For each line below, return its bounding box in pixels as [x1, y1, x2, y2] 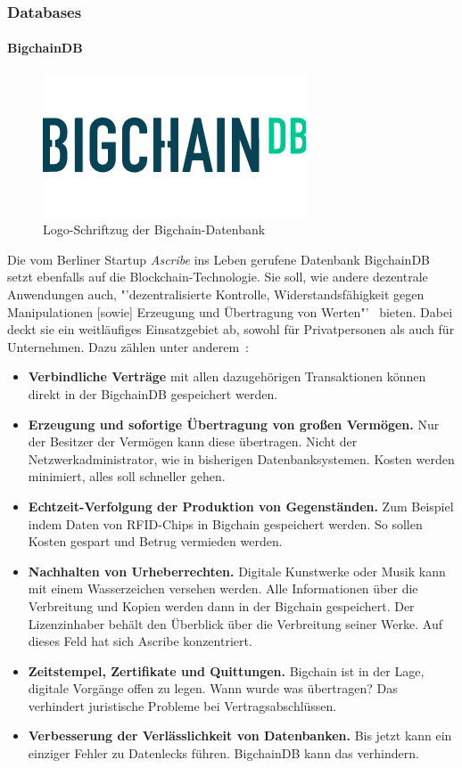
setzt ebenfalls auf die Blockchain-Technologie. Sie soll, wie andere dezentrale [7, 267, 428, 286]
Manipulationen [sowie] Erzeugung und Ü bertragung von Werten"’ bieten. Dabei [7, 302, 453, 321]
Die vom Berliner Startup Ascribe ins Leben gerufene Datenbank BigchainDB [7, 249, 431, 268]
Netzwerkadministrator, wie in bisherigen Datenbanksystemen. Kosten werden [28, 449, 455, 468]
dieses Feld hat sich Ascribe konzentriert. [28, 632, 252, 650]
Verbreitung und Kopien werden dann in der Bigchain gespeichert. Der [28, 596, 415, 615]
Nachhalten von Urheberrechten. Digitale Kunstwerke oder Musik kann [28, 561, 446, 580]
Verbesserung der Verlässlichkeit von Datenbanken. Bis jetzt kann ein [28, 726, 452, 745]
